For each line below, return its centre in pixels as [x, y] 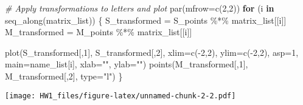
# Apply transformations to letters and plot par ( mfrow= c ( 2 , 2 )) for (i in [140, 8]
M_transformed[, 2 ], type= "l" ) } [64, 76]
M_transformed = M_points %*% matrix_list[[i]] [99, 32]
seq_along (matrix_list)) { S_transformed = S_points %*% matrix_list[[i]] [146, 20]
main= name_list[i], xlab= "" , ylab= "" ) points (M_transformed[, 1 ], [127, 64]
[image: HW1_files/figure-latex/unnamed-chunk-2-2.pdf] [120, 96]
